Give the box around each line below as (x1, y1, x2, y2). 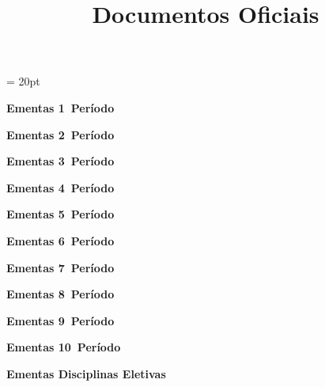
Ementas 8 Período (6, 286, 115, 302)
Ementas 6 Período (6, 232, 115, 249)
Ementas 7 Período (6, 259, 115, 275)
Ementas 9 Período (6, 312, 115, 328)
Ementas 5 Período (6, 206, 115, 222)
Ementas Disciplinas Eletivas (6, 365, 166, 381)
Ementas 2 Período (6, 126, 115, 142)
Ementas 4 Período (6, 179, 115, 195)
